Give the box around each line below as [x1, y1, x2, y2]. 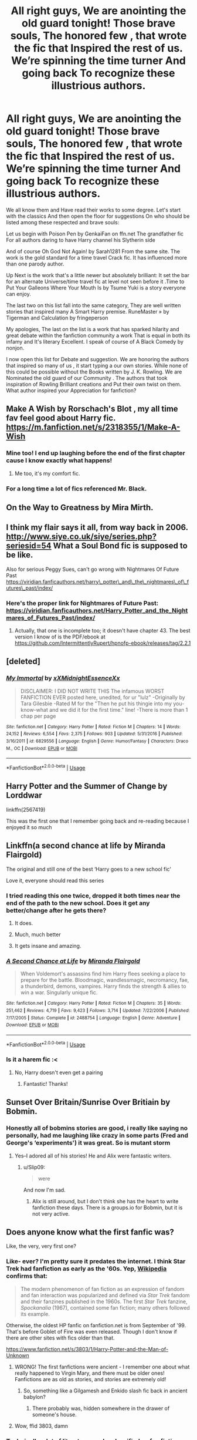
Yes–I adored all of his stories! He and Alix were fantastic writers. [14, 1152, 172, 1159]
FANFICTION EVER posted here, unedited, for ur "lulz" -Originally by [20, 694, 186, 701]
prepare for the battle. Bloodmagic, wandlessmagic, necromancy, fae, [20, 977, 189, 984]
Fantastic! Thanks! [23, 1080, 69, 1087]
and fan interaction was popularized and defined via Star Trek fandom [20, 1291, 190, 1298]
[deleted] [6, 657, 41, 667]
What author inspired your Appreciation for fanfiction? [6, 386, 137, 394]
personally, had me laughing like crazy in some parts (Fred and [6, 1132, 189, 1140]
